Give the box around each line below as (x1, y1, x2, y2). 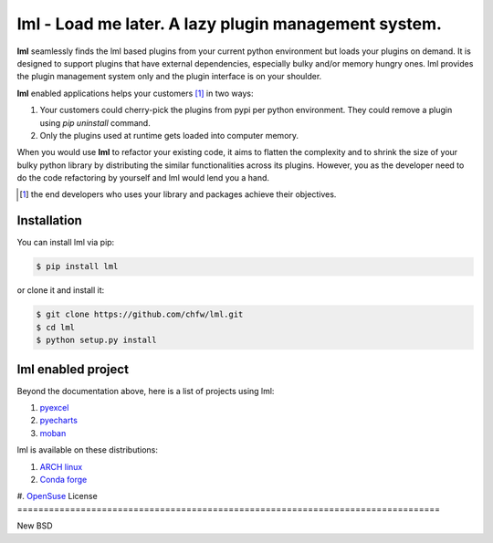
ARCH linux (39, 461, 83, 472)
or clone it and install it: (16, 285, 105, 296)
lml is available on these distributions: (16, 444, 159, 455)
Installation (16, 213, 82, 228)
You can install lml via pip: (16, 237, 115, 248)
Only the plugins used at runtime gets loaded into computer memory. (39, 130, 299, 141)
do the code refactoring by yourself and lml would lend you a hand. (16, 172, 269, 183)
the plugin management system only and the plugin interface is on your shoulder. (16, 71, 322, 82)
